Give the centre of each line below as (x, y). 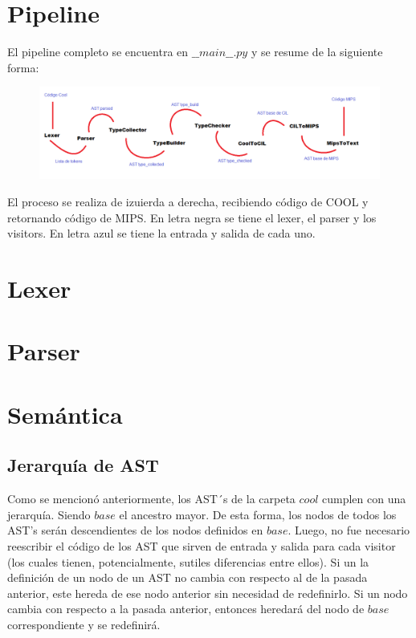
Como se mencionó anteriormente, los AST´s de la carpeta (151, 499)
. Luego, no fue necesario (349, 530)
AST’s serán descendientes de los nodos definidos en (135, 530)
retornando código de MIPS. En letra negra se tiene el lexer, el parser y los (192, 217)
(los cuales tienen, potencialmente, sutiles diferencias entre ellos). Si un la (188, 561)
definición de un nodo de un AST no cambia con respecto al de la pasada (188, 577)
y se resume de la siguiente (317, 52)
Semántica (65, 414)
